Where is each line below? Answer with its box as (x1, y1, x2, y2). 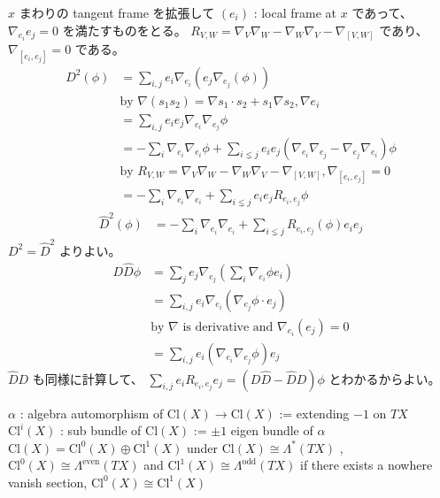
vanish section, (8, 472, 88, 491)
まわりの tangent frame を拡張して (19, 4, 215, 21)
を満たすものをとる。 (62, 20, 187, 39)
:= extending (279, 403, 350, 422)
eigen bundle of (230, 421, 313, 440)
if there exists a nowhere (300, 456, 433, 474)
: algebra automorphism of (19, 403, 164, 422)
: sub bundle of (59, 421, 142, 440)
